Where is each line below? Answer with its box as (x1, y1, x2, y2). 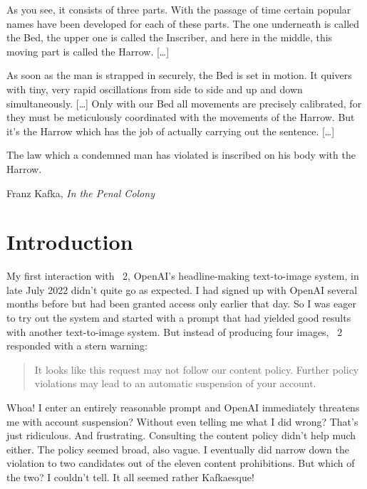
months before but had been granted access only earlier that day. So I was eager (6, 296, 356, 311)
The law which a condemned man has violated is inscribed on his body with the (6, 147, 356, 162)
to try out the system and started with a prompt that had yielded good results (6, 310, 351, 325)
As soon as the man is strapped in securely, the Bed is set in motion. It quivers (6, 68, 352, 83)
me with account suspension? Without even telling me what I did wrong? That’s (6, 414, 358, 428)
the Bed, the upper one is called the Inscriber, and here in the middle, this (6, 30, 333, 45)
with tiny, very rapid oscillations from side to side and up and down (6, 81, 303, 96)
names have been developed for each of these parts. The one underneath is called (6, 16, 360, 31)
